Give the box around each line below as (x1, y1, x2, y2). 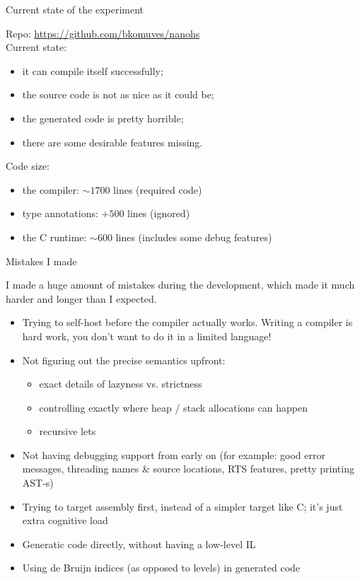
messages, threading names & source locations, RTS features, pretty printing (22, 461, 354, 476)
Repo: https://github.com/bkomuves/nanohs (6, 25, 200, 40)
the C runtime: (22, 229, 87, 244)
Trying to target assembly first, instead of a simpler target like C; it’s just (22, 499, 343, 514)
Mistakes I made (6, 253, 77, 268)
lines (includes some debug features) (115, 229, 272, 244)
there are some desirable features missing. (22, 134, 203, 149)
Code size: (6, 158, 50, 173)
